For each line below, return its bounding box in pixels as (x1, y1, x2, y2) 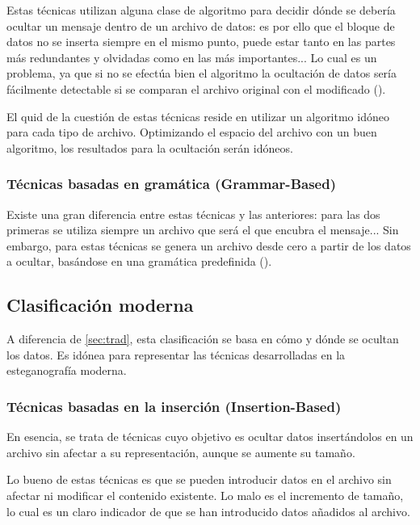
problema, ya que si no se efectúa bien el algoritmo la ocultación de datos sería (6, 65, 397, 82)
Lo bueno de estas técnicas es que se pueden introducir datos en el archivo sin (6, 471, 392, 488)
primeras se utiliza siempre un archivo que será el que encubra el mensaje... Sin (6, 221, 399, 238)
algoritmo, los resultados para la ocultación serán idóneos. (6, 139, 293, 156)
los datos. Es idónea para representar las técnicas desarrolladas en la (6, 346, 346, 363)
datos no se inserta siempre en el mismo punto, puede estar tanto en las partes (6, 33, 396, 50)
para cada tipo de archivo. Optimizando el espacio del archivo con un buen (6, 124, 377, 141)
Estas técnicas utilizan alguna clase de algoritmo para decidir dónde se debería (6, 2, 396, 18)
